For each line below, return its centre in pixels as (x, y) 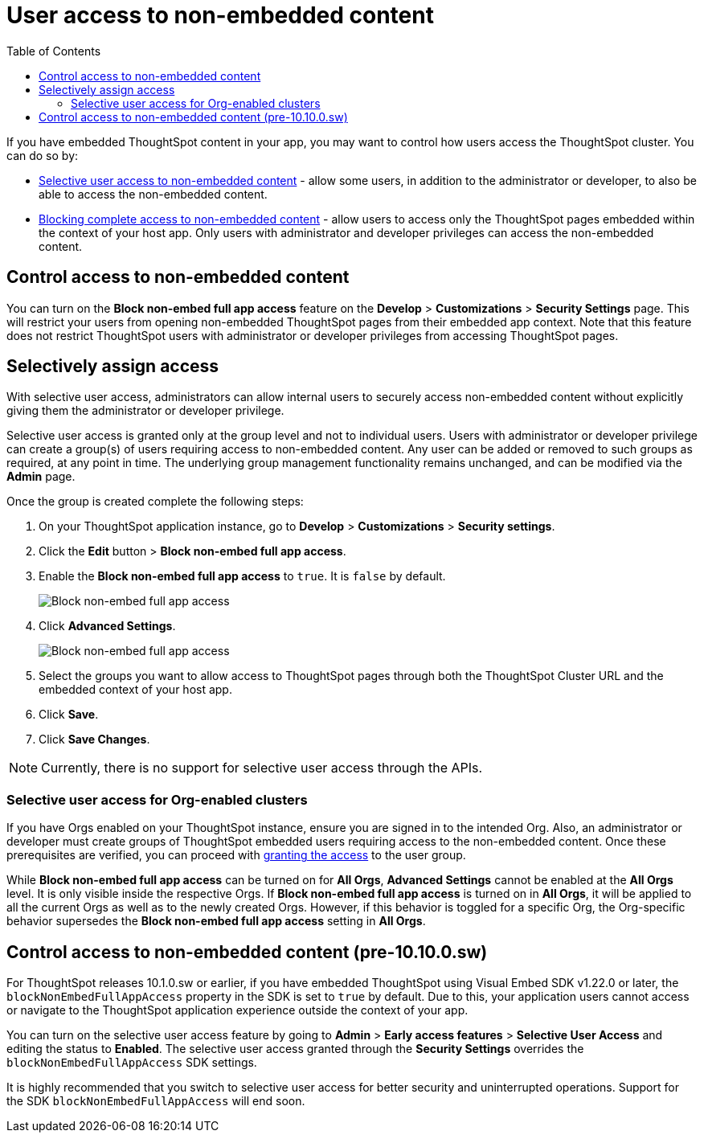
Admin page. (41, 477)
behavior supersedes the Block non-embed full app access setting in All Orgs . (216, 921)
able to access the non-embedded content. (153, 194)
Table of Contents (54, 51)
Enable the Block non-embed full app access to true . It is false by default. (242, 576)
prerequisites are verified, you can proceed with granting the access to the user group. (236, 855)
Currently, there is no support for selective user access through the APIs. (262, 768)
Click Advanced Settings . (107, 626)
